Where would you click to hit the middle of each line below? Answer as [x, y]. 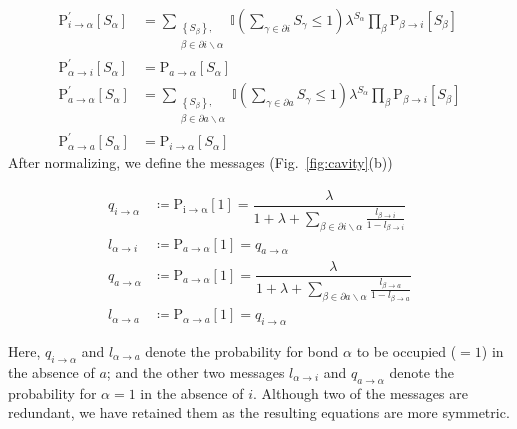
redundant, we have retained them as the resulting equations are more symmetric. [259, 412]
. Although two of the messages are [360, 392]
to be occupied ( [406, 351]
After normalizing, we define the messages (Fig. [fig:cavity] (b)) [200, 162]
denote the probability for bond [242, 351]
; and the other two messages [195, 371]
